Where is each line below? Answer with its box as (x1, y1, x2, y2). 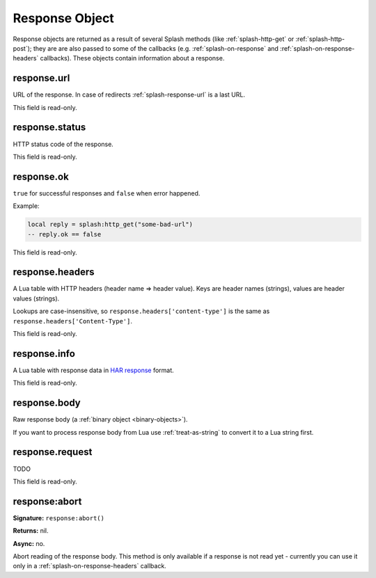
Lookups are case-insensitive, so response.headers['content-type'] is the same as (13, 307, 270, 316)
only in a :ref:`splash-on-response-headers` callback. (13, 562, 166, 570)
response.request (13, 446, 93, 458)
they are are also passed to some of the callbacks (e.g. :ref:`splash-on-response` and (33, 44, 279, 52)
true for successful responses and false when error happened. (13, 188, 201, 198)
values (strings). (13, 294, 60, 303)
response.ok (13, 170, 69, 182)
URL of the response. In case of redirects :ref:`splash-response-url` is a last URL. (13, 90, 245, 99)
